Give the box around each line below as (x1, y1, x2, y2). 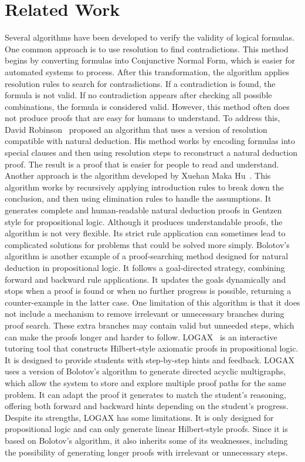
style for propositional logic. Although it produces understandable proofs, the (5, 215, 283, 227)
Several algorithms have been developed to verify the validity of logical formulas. (5, 31, 294, 43)
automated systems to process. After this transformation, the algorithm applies (5, 65, 289, 78)
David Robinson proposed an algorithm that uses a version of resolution (5, 123, 267, 135)
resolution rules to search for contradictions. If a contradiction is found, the (5, 77, 276, 89)
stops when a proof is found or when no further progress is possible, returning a (5, 284, 292, 297)
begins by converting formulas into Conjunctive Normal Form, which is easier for (5, 54, 296, 66)
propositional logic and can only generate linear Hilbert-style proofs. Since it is (5, 423, 288, 435)
